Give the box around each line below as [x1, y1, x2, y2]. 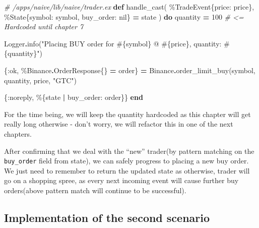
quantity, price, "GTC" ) [4, 75, 77, 85]
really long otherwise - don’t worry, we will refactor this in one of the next [4, 119, 233, 129]
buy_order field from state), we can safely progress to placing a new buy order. [4, 155, 249, 166]
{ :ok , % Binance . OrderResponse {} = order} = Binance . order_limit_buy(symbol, [4, 65, 255, 75]
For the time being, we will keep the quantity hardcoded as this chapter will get [4, 108, 251, 119]
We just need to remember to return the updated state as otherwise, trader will [4, 165, 250, 176]
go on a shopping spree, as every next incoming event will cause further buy [4, 175, 239, 186]
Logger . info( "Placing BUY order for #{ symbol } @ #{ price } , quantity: [4, 38, 222, 48]
